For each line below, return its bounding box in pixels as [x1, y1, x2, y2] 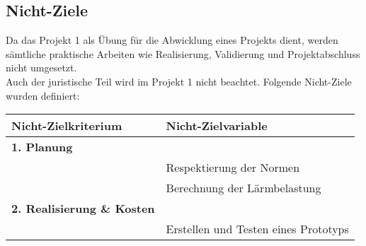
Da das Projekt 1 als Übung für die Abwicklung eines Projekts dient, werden [6, 33, 338, 47]
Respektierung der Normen [166, 159, 300, 176]
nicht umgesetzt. [6, 60, 77, 75]
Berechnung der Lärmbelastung [166, 180, 321, 197]
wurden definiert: [6, 88, 80, 102]
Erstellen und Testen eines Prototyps [166, 221, 349, 238]
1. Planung [11, 139, 73, 156]
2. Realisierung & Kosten [11, 200, 155, 217]
